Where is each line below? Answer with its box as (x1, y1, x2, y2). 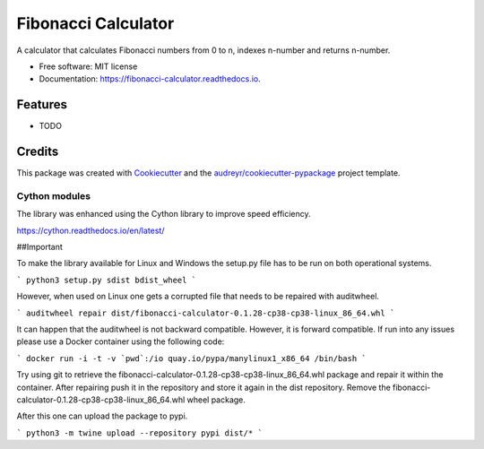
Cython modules (16, 189, 91, 202)
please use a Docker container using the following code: (16, 336, 225, 347)
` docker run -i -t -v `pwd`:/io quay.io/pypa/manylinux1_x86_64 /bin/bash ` (16, 353, 367, 363)
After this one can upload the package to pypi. (16, 410, 188, 421)
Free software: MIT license (39, 61, 138, 72)
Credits (16, 144, 59, 160)
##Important (16, 242, 63, 253)
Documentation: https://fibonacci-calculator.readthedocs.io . (39, 73, 262, 84)
